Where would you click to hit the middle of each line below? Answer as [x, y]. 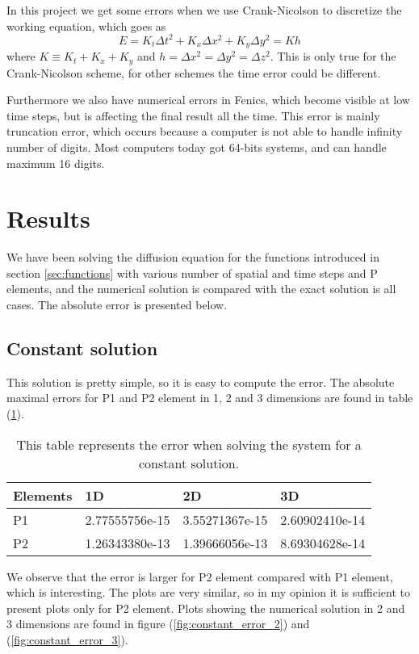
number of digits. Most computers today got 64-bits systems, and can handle [197, 147]
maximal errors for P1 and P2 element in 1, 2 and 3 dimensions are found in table [210, 398]
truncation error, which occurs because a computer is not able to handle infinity [205, 131]
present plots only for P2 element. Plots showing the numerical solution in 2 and [206, 608]
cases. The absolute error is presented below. [117, 305]
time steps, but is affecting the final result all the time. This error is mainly [193, 115]
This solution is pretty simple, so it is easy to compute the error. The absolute [201, 381]
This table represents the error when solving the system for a [189, 444]
